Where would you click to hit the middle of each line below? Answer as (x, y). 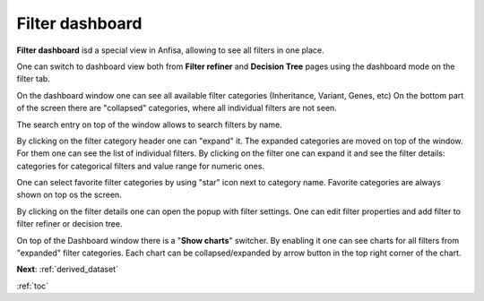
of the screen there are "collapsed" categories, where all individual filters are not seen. (177, 108)
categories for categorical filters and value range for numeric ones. (140, 166)
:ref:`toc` (33, 286)
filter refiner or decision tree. (69, 224)
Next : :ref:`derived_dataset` (67, 270)
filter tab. (34, 79)
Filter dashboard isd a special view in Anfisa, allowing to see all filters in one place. (170, 50)
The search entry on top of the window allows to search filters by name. (149, 125)
